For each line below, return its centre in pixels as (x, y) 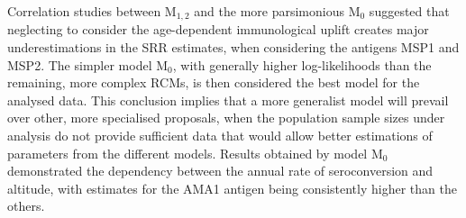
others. (26, 206)
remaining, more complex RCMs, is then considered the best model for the (214, 82)
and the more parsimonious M (277, 11)
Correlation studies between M (92, 11)
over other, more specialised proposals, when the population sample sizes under (226, 118)
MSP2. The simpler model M (88, 64)
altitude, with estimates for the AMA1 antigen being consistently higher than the (232, 188)
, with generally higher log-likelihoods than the (302, 64)
